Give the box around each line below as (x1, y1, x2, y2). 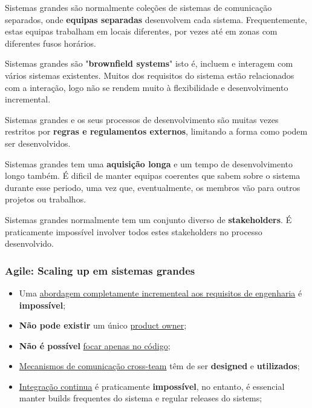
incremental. (5, 93, 51, 105)
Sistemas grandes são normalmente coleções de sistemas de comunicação (5, 1, 272, 13)
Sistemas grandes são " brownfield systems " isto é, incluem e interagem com (5, 57, 293, 70)
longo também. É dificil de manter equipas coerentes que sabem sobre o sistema (5, 169, 301, 182)
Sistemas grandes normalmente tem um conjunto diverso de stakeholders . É (5, 213, 292, 226)
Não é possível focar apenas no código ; (19, 339, 171, 352)
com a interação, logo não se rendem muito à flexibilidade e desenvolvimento (5, 81, 288, 93)
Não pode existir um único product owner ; (19, 319, 187, 332)
